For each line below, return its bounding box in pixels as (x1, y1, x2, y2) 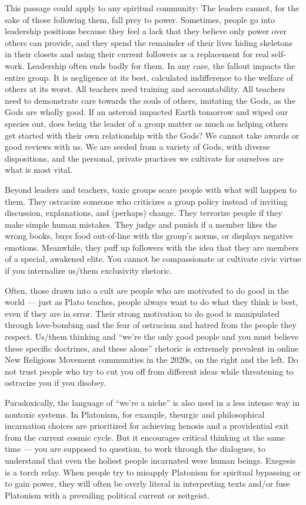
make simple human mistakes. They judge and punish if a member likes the (5, 218, 277, 230)
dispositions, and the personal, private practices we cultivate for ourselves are (5, 152, 284, 164)
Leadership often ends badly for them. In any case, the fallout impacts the (27, 59, 295, 71)
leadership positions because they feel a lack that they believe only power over (5, 25, 287, 37)
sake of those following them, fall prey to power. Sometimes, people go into (5, 13, 275, 25)
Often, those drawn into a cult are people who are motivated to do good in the (5, 284, 289, 296)
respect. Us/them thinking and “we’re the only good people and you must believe (5, 330, 299, 343)
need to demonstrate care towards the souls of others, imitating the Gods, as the (5, 94, 295, 106)
